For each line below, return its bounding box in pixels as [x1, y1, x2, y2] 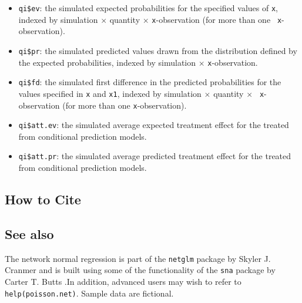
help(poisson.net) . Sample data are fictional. [5, 287, 174, 299]
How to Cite [5, 190, 81, 208]
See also [5, 224, 54, 243]
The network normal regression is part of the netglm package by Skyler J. [5, 252, 271, 264]
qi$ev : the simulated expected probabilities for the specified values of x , [18, 2, 278, 14]
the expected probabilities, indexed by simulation [18, 56, 196, 68]
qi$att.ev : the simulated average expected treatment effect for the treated [18, 119, 289, 131]
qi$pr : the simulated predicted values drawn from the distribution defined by [18, 44, 297, 56]
